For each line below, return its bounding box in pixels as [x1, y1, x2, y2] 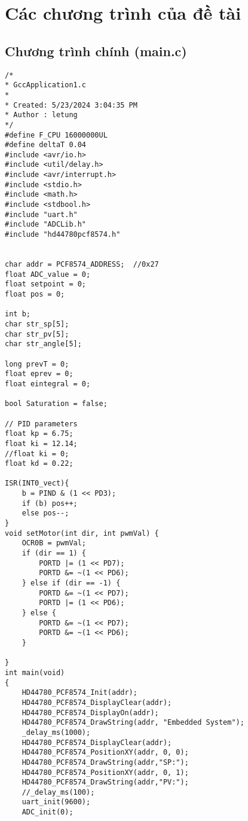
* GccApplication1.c [5, 81, 87, 90]
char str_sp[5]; [5, 319, 69, 328]
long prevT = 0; [5, 359, 69, 368]
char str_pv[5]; [5, 329, 69, 338]
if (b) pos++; [22, 499, 78, 508]
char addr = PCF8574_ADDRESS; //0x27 [5, 260, 159, 269]
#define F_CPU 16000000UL [5, 130, 108, 139]
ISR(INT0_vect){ [5, 479, 69, 488]
